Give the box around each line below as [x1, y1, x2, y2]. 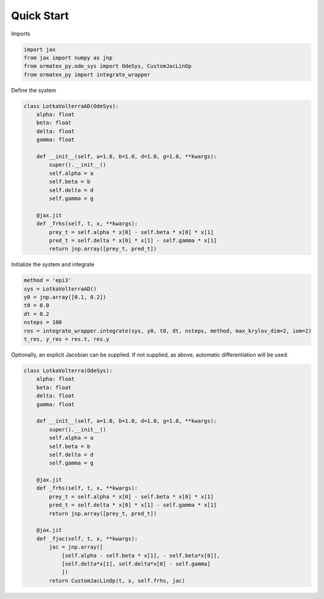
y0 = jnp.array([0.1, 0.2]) [23, 294, 106, 301]
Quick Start [11, 9, 69, 22]
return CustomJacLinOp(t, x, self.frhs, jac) [49, 577, 185, 584]
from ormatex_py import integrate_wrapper [23, 71, 151, 78]
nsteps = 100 [23, 319, 62, 326]
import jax [23, 46, 56, 53]
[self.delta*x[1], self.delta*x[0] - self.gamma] [61, 560, 211, 567]
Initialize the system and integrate [11, 261, 95, 268]
